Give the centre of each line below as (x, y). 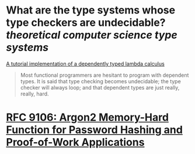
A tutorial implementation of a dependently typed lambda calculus (85, 64)
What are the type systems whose (91, 10)
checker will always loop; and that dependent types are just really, (100, 87)
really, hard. (34, 94)
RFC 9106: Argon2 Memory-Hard (88, 117)
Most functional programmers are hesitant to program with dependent (105, 75)
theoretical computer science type (92, 35)
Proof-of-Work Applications (75, 143)
